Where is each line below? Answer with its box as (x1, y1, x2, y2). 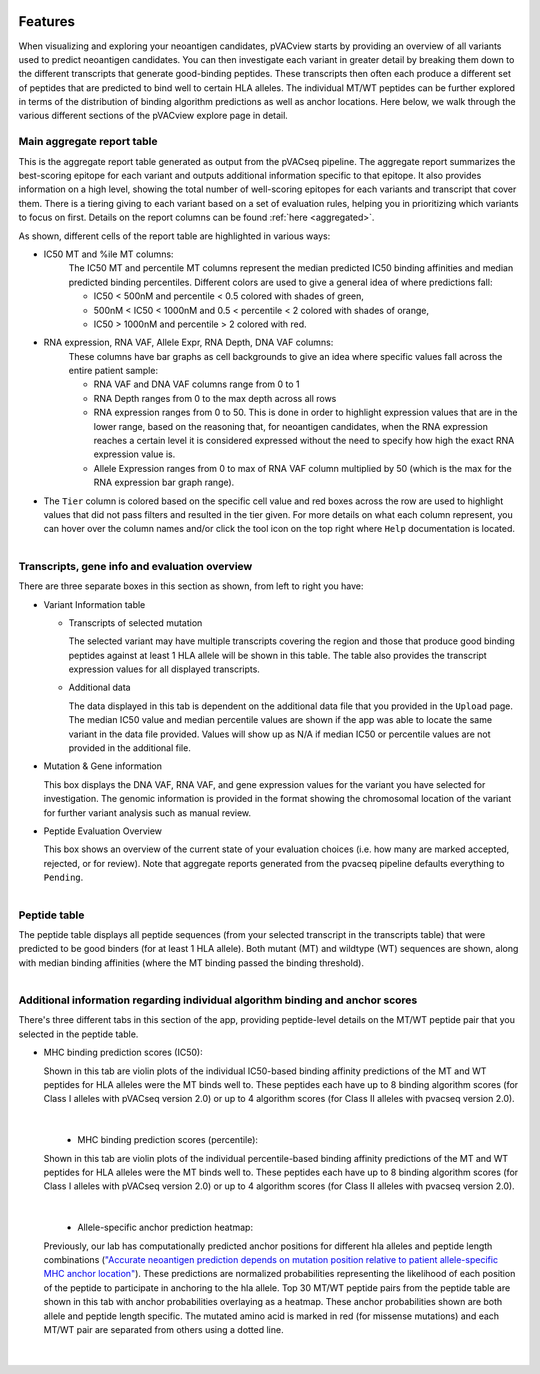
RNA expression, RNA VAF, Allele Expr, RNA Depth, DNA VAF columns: (43, 336, 334, 349)
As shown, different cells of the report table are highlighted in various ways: (18, 230, 331, 242)
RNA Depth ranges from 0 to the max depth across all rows (93, 392, 337, 404)
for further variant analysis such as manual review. (43, 806, 252, 819)
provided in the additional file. (68, 742, 192, 754)
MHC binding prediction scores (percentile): (77, 1134, 259, 1146)
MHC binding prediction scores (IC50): (43, 1046, 204, 1059)
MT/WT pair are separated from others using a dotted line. (43, 1323, 284, 1335)
